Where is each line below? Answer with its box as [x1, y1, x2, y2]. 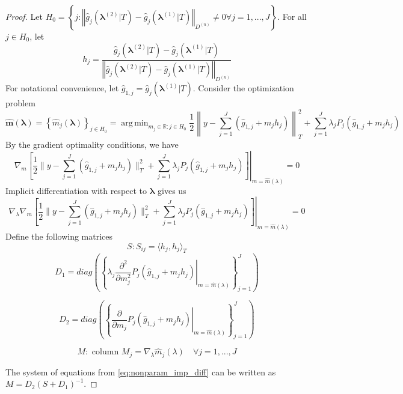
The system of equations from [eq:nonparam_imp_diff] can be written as [5, 365, 276, 378]
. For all [277, 10, 307, 22]
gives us [158, 184, 186, 196]
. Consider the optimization [192, 82, 294, 94]
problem [5, 97, 35, 109]
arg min [121, 118, 149, 127]
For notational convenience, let [5, 82, 119, 94]
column [91, 348, 119, 357]
